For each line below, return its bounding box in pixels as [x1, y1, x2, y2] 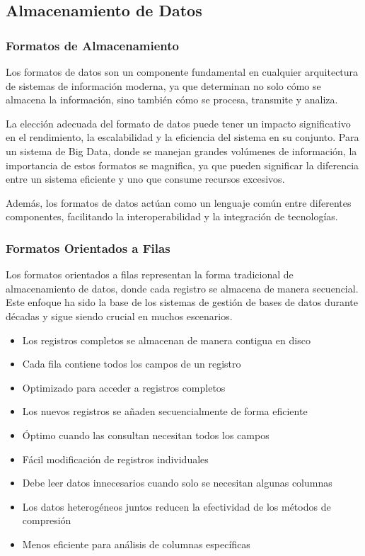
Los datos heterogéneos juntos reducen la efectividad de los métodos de [22, 499, 331, 514]
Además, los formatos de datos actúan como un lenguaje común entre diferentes [6, 195, 352, 210]
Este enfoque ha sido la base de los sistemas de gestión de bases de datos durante [6, 295, 359, 310]
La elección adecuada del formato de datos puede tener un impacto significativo [6, 115, 351, 130]
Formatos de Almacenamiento [6, 36, 179, 54]
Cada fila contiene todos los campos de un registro [22, 356, 241, 371]
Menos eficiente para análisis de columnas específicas [22, 536, 250, 551]
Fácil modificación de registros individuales [22, 451, 209, 466]
